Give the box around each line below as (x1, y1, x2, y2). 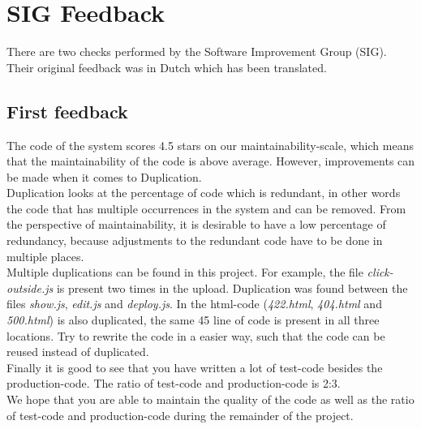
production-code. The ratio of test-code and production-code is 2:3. (6, 375, 341, 392)
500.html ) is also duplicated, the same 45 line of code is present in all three (6, 311, 380, 328)
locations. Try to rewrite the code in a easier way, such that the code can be (6, 327, 385, 344)
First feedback (6, 98, 128, 123)
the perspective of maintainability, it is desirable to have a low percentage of (6, 216, 386, 233)
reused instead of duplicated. (6, 343, 149, 360)
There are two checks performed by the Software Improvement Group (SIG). (6, 43, 387, 60)
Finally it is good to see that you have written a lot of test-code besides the (6, 358, 383, 375)
